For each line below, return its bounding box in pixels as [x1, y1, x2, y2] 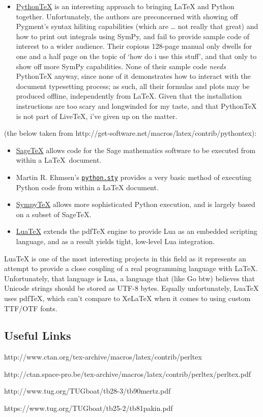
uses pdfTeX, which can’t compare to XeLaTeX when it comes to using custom [4, 292, 251, 303]
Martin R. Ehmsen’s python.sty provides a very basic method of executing [16, 171, 252, 182]
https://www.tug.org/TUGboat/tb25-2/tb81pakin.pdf [4, 403, 173, 413]
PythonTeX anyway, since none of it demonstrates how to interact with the [16, 71, 251, 81]
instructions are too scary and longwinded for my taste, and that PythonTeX [16, 100, 257, 111]
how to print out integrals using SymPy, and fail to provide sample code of [16, 31, 250, 41]
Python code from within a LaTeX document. [16, 182, 159, 192]
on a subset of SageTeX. [16, 208, 92, 219]
